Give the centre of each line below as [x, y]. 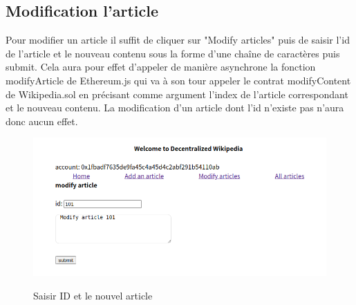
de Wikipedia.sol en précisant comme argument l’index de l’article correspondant [177, 94]
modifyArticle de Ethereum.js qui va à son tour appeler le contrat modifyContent [178, 80]
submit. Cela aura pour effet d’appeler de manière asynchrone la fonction [161, 67]
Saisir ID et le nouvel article [93, 295]
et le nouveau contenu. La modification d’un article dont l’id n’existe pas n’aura [175, 108]
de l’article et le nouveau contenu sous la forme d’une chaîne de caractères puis [173, 53]
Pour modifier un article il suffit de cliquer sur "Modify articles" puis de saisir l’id [178, 40]
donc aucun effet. [42, 121]
